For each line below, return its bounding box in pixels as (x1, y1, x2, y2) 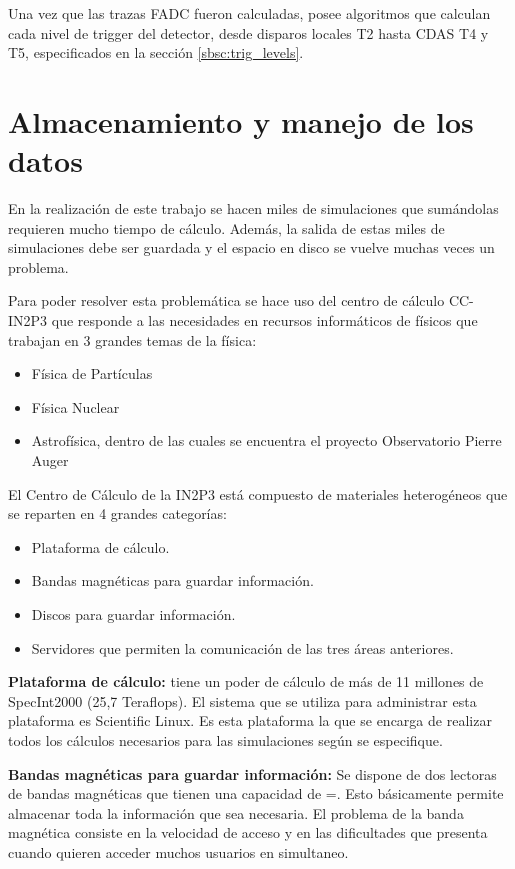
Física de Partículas (31, 363, 153, 384)
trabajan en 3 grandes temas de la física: (8, 329, 257, 350)
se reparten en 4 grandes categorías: (8, 503, 227, 524)
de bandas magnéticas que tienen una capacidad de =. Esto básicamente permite (8, 783, 504, 804)
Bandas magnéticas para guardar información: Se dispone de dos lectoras (8, 763, 497, 784)
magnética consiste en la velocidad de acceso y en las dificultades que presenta (8, 822, 488, 843)
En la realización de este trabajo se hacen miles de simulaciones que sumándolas (8, 198, 499, 219)
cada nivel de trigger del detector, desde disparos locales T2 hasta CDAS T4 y (8, 22, 489, 43)
